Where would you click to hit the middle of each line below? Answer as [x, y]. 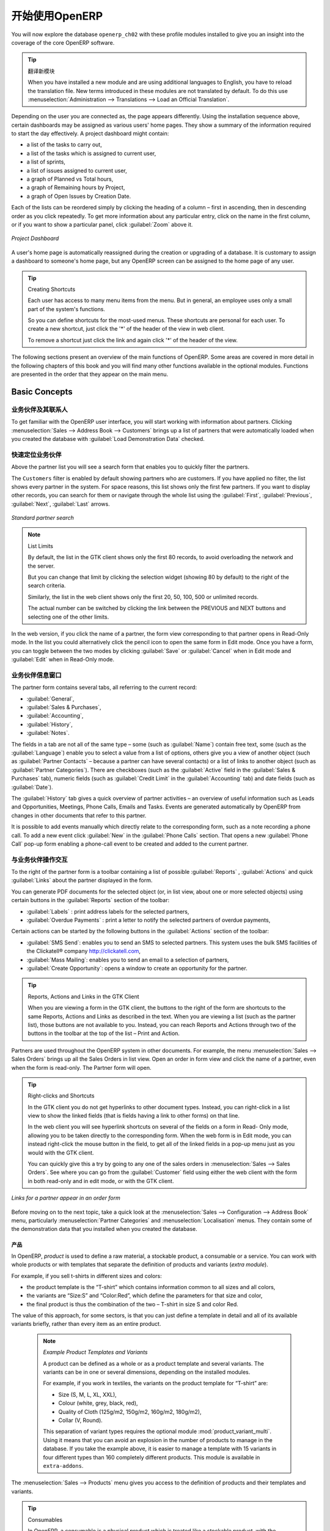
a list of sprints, [46, 162]
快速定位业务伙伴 [36, 454]
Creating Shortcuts [52, 289]
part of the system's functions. [66, 309]
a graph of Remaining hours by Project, [76, 187]
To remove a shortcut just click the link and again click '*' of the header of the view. [133, 340]
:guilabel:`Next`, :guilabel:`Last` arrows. [61, 504]
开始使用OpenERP [57, 16]
